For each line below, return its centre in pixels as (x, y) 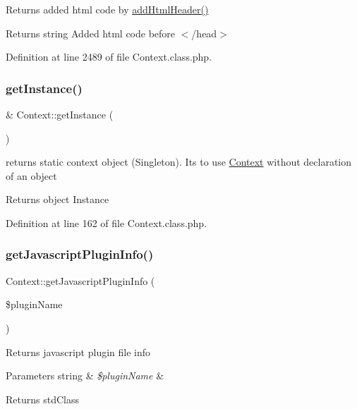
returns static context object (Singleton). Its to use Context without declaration (179, 162)
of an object (31, 175)
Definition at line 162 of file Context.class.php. (107, 222)
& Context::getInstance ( (60, 114)
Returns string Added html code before (91, 33)
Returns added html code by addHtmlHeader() (107, 9)
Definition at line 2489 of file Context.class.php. (109, 57)
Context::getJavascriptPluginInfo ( (80, 280)
